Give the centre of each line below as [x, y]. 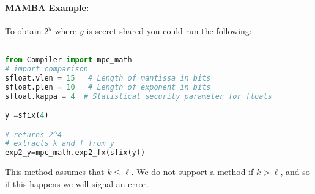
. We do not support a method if [192, 172]
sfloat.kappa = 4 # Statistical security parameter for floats [139, 96]
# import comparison [47, 69]
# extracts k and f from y [60, 144]
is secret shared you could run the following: [169, 30]
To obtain [23, 30]
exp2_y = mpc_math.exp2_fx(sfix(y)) [75, 153]
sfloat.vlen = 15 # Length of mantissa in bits [108, 78]
